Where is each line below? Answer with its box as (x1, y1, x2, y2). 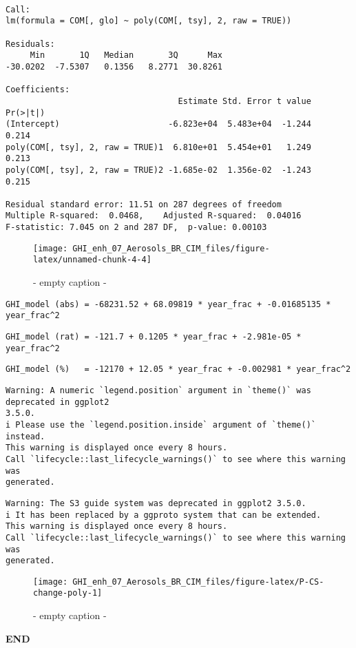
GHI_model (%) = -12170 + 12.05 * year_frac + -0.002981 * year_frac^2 (6, 364, 351, 375)
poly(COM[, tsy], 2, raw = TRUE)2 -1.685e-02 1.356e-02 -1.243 (6, 165, 311, 175)
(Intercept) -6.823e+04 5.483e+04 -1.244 (6, 119, 311, 129)
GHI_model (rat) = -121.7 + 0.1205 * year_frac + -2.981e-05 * (6, 332, 302, 342)
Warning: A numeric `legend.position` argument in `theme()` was (6, 385, 311, 395)
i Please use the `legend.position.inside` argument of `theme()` (6, 419, 317, 430)
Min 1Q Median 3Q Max (30, 50, 222, 61)
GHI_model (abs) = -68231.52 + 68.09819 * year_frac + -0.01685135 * (6, 299, 331, 309)
